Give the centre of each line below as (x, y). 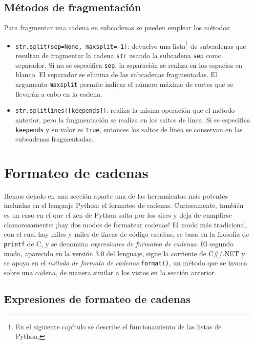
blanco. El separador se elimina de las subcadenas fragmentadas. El (116, 74)
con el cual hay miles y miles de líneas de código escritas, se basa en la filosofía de (127, 234)
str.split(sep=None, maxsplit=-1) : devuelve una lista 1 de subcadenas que (131, 45)
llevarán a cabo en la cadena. (59, 93)
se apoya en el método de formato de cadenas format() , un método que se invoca (126, 263)
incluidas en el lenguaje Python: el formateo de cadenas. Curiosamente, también (124, 205)
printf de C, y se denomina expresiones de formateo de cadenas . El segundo (119, 243)
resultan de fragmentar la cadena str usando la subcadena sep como (118, 55)
